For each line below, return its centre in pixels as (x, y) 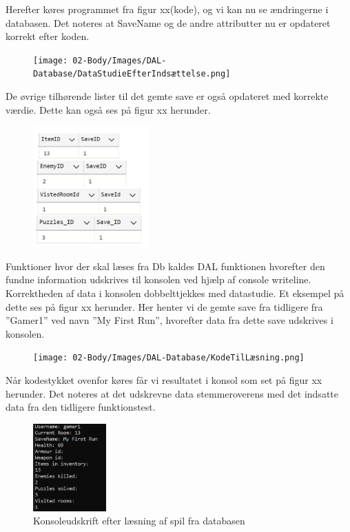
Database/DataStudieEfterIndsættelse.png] (132, 74)
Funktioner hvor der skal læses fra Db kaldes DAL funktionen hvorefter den (165, 266)
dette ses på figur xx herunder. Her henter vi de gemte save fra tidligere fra (164, 306)
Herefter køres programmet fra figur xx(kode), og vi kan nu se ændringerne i (167, 9)
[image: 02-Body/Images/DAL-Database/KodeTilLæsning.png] (169, 358)
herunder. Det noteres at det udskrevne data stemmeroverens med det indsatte (172, 393)
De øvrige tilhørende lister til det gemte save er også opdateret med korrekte (167, 96)
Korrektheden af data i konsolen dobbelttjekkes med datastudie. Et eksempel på (175, 293)
